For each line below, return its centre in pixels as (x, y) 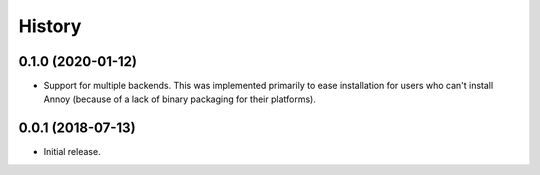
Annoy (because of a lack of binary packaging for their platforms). (180, 99)
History (50, 26)
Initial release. (72, 152)
